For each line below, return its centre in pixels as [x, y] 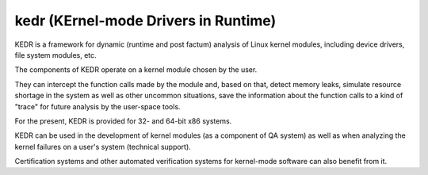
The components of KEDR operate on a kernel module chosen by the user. [136, 70]
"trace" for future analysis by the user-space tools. [98, 106]
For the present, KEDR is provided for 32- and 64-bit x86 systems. [123, 121]
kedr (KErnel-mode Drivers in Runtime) [145, 21]
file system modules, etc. [55, 55]
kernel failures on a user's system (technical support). [103, 146]
